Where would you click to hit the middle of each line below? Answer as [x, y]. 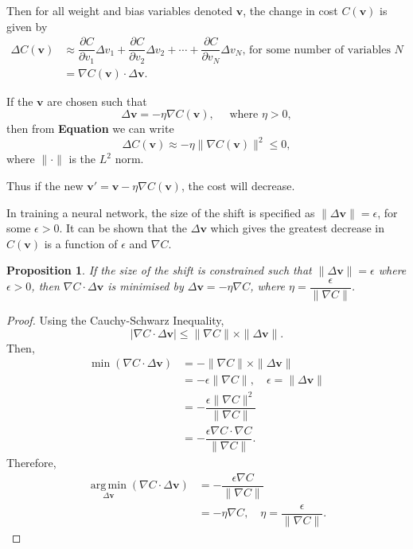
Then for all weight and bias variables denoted [120, 10]
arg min [108, 486]
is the [82, 159]
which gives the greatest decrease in [298, 228]
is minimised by [146, 286]
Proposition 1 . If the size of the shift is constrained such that [159, 270]
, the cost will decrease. [238, 186]
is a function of [81, 243]
